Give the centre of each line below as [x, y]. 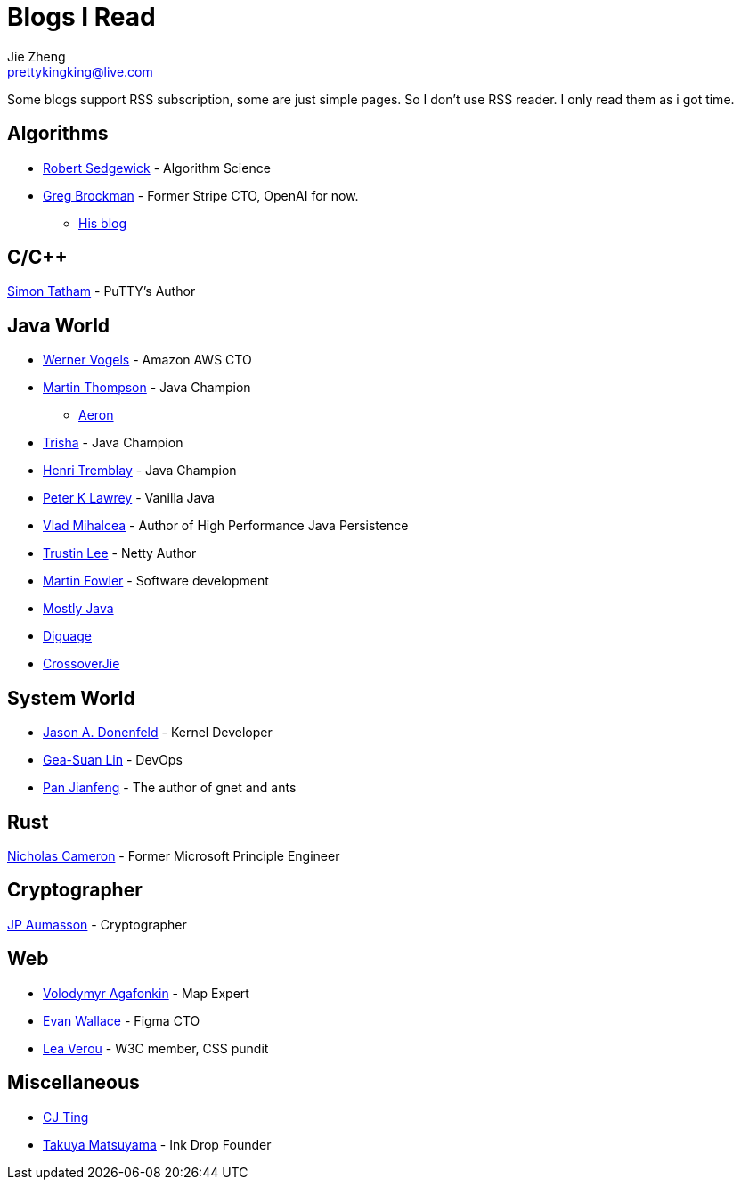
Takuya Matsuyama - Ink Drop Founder [157, 1144]
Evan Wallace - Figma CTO [122, 1020]
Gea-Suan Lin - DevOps [113, 760]
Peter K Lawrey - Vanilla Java [129, 498]
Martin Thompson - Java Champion [147, 388]
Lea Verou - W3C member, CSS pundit [156, 1048]
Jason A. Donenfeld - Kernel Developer [158, 733]
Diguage [67, 636]
